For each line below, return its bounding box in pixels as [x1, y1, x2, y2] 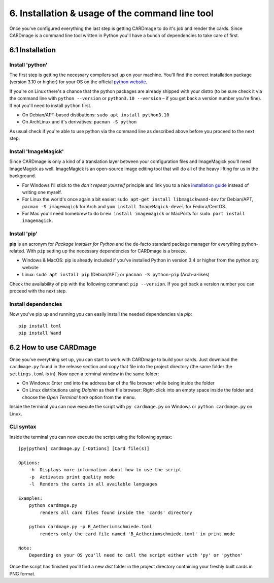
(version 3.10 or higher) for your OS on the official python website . [9, 79, 148, 85]
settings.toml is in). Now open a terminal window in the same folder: [9, 371, 159, 377]
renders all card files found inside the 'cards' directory [40, 509, 192, 515]
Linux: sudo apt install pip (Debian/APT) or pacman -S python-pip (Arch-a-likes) [22, 272, 210, 278]
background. [9, 173, 37, 179]
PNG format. [9, 570, 36, 576]
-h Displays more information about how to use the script [28, 467, 182, 473]
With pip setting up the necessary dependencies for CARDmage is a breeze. [26, 248, 187, 254]
